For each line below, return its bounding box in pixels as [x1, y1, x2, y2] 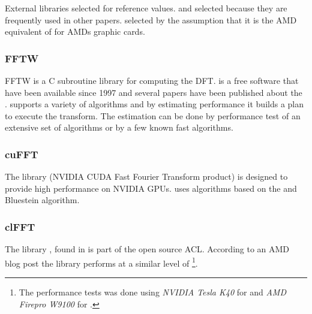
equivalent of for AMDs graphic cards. [5, 25, 145, 38]
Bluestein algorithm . [5, 194, 80, 206]
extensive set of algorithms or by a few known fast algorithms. [5, 121, 233, 134]
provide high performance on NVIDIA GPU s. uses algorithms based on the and [5, 182, 297, 194]
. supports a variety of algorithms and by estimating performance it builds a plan [5, 98, 304, 110]
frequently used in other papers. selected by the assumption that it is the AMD [5, 13, 297, 26]
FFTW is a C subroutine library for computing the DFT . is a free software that [5, 74, 299, 86]
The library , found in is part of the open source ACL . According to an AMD [5, 243, 290, 255]
